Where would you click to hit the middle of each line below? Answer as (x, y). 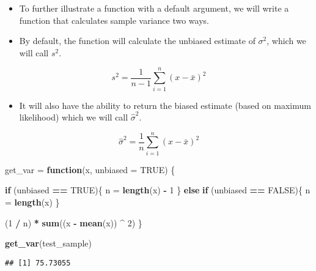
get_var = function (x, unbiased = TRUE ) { (90, 169)
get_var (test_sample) (49, 243)
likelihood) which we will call (74, 117)
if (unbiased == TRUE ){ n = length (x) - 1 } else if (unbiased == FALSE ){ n (158, 190)
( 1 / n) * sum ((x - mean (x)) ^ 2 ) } (74, 222)
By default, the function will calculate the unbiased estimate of (137, 41)
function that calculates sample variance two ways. (114, 20)
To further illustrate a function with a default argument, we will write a (154, 8)
